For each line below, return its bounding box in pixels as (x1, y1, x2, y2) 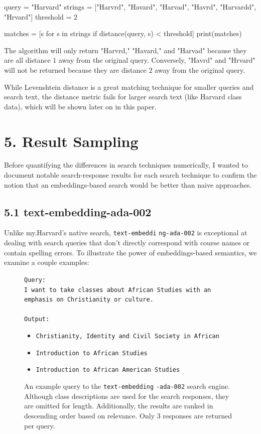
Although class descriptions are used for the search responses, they (24, 390, 229, 401)
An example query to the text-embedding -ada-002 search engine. (24, 381, 230, 391)
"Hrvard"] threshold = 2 (4, 11, 78, 22)
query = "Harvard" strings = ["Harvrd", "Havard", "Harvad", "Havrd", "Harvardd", (4, 2, 256, 12)
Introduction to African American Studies (36, 366, 180, 374)
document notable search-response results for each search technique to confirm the (4, 170, 257, 180)
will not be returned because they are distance (4, 64, 147, 75)
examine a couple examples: (4, 257, 89, 267)
